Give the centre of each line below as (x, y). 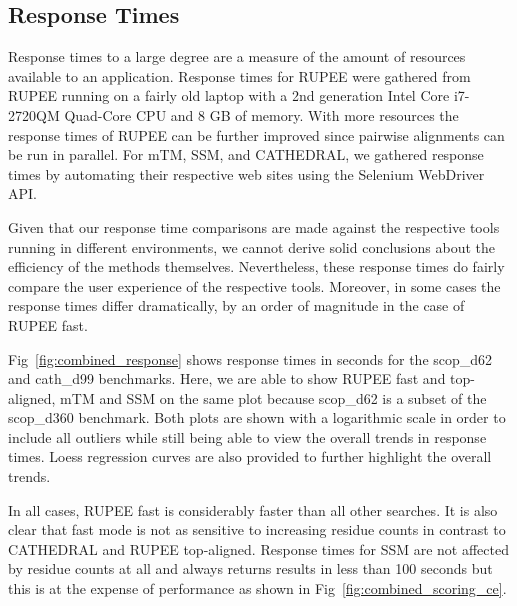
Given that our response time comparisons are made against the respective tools (254, 226)
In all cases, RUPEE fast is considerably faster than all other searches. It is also (253, 509)
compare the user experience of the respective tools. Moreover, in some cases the (254, 285)
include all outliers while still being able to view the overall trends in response (247, 436)
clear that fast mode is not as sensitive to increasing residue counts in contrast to (257, 529)
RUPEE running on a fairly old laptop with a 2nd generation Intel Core (229, 95)
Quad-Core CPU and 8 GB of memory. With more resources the (261, 114)
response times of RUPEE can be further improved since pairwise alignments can (256, 134)
